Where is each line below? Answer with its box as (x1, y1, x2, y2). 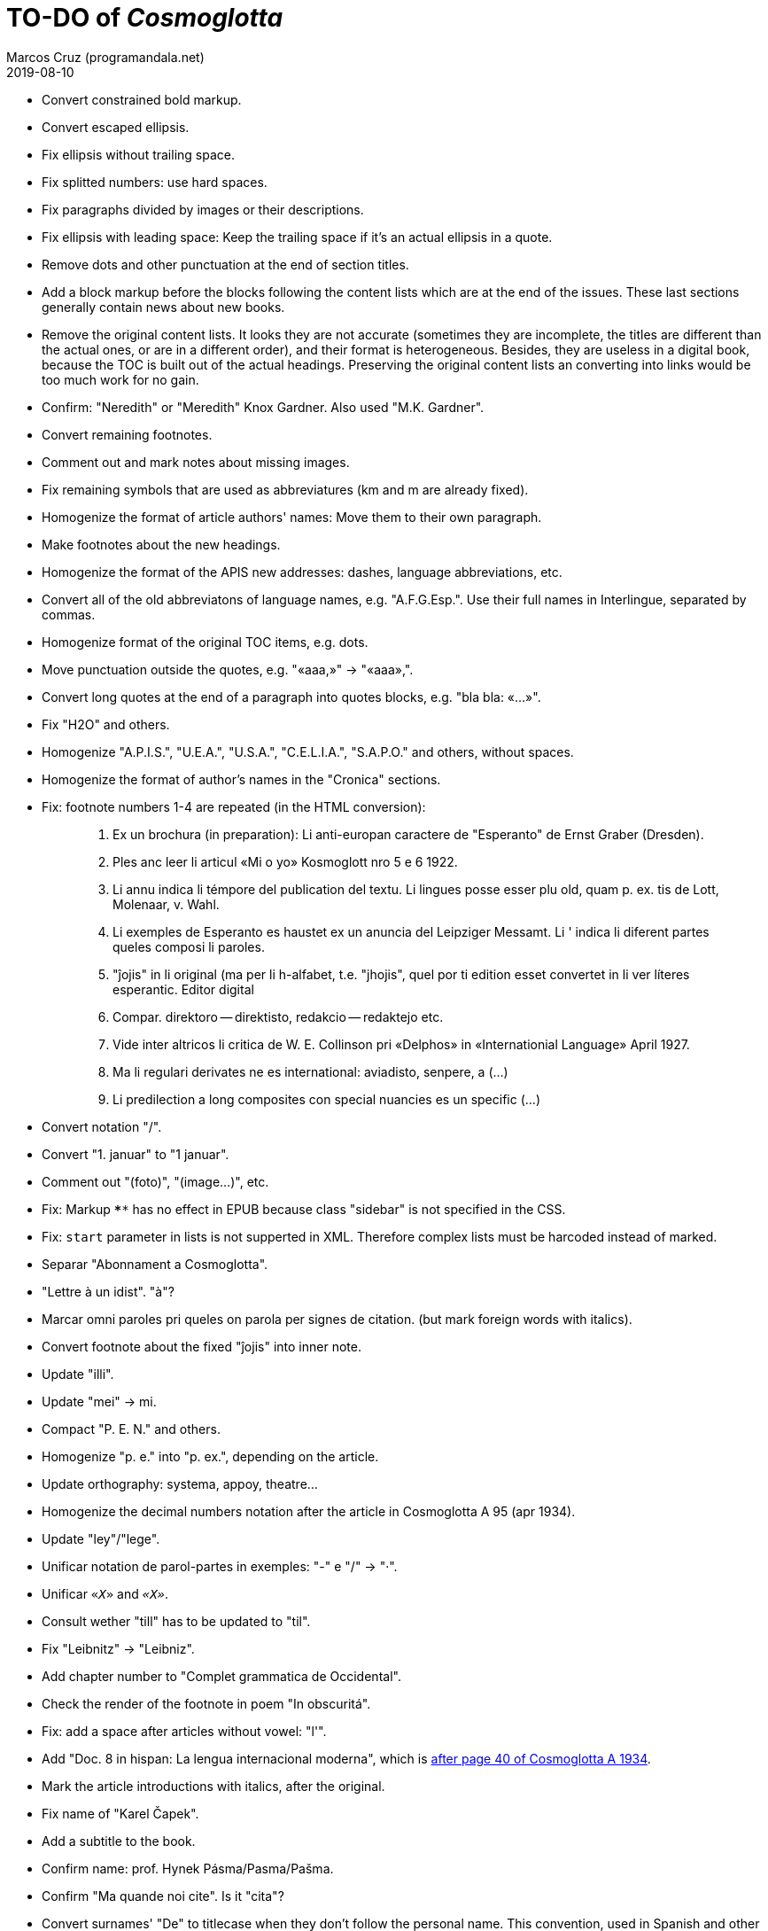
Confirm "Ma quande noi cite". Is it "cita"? (42, 1888, 284, 1904)
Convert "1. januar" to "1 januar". (42, 1146, 229, 1162)
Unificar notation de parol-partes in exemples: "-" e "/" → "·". (42, 1558, 398, 1574)
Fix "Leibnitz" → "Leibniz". (42, 1640, 195, 1656)
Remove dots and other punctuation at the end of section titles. (42, 256, 409, 272)
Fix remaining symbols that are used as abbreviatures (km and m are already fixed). (42, 481, 529, 497)
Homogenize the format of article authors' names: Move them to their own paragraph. (42, 509, 542, 525)
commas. (42, 606, 96, 622)
